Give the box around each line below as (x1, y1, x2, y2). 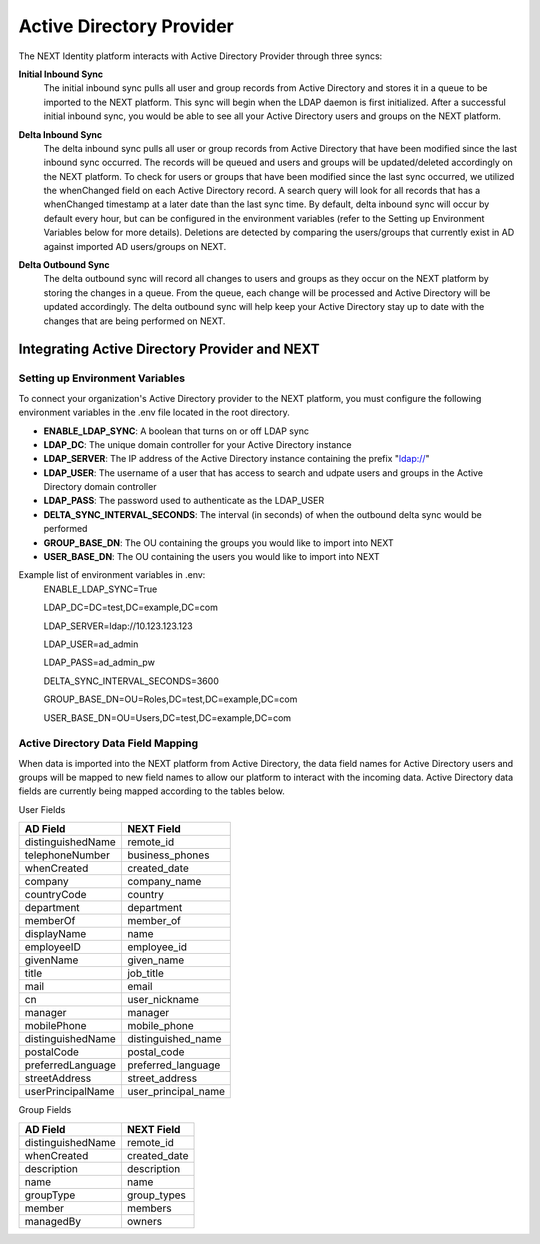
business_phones (126, 848, 210, 862)
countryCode (24, 888, 87, 902)
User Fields (18, 803, 66, 815)
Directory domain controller (43, 481, 157, 493)
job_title (126, 966, 165, 980)
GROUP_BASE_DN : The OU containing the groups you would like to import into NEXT (43, 536, 394, 549)
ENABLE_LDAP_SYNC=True (43, 583, 158, 595)
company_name (126, 875, 202, 889)
